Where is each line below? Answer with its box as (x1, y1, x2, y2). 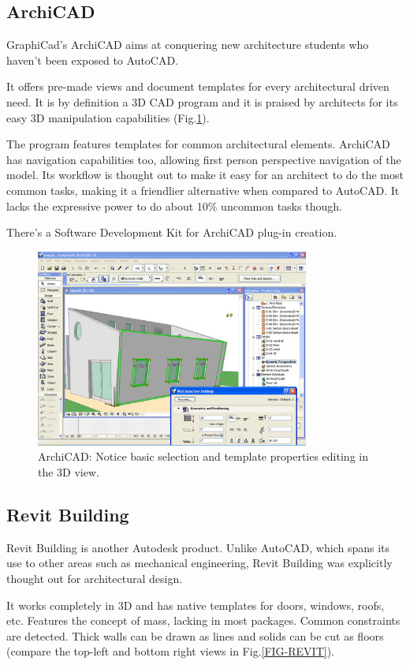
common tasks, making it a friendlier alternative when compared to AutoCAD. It (6, 181, 400, 198)
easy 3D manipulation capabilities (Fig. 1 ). (6, 109, 210, 125)
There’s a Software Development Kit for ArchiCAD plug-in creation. (6, 224, 337, 241)
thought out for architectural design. (6, 570, 183, 587)
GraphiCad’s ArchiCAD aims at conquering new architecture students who (6, 36, 369, 53)
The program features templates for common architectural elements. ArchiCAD (6, 136, 390, 152)
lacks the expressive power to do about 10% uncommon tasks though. (6, 197, 342, 214)
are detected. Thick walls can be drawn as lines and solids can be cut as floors (6, 627, 384, 644)
